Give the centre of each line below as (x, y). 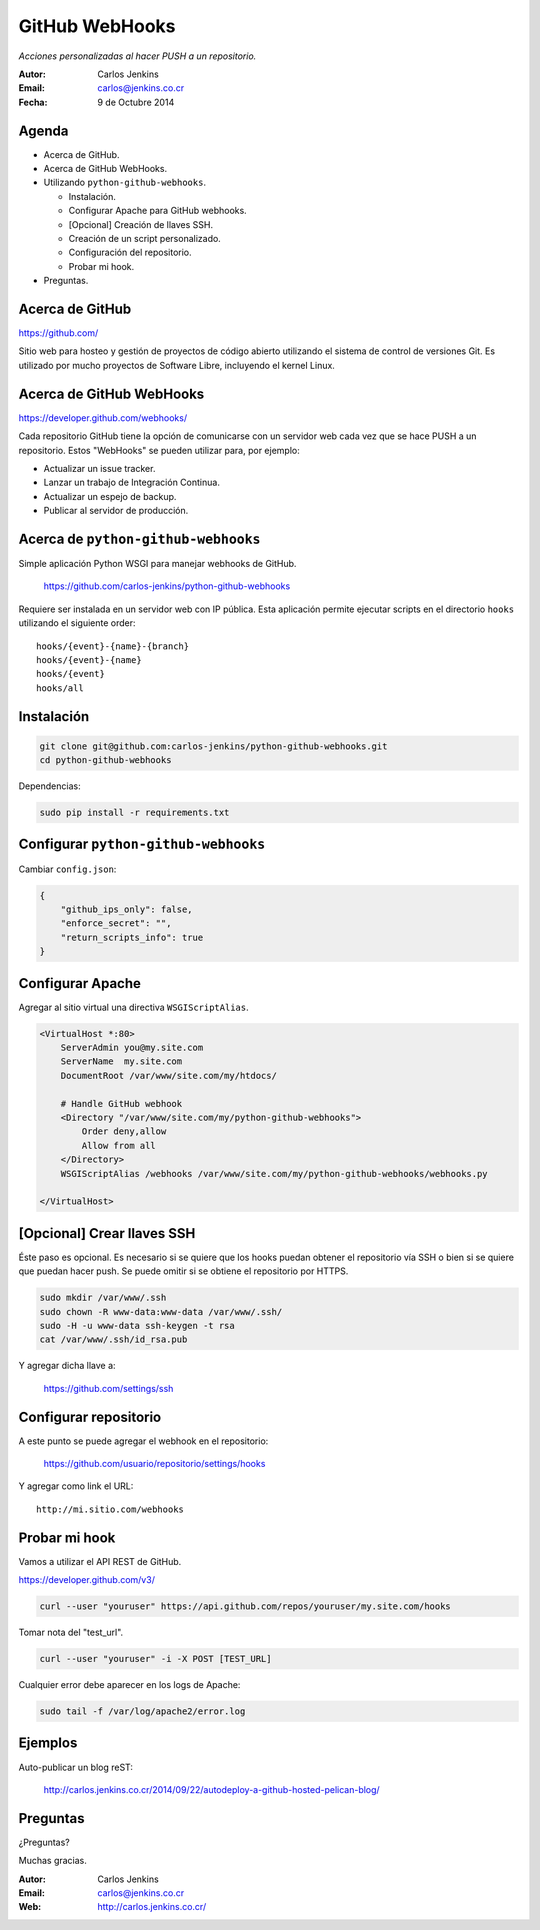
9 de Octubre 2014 (136, 102)
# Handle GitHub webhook (121, 1103)
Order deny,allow (124, 1131)
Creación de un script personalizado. (145, 238)
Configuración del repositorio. (130, 252)
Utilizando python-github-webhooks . (125, 182)
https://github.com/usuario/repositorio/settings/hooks (154, 1464)
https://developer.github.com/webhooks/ (103, 417)
